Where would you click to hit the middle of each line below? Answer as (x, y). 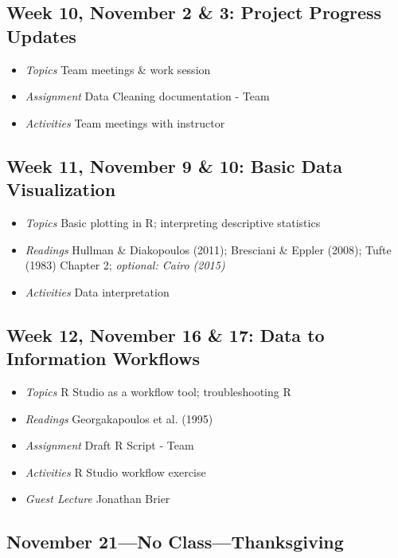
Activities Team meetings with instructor (125, 122)
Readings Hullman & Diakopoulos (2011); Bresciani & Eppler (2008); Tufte (208, 249)
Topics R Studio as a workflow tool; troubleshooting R (158, 391)
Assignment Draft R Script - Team (109, 445)
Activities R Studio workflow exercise (115, 472)
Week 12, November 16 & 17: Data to (166, 334)
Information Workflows (103, 358)
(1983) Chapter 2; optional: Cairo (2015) (125, 265)
